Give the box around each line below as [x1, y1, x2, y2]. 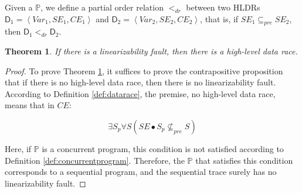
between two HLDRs [186, 1, 260, 13]
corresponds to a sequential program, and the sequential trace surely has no [5, 166, 277, 178]
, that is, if [200, 12, 239, 25]
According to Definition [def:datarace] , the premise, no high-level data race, [5, 87, 276, 99]
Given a [5, 1, 33, 13]
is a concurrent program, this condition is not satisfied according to [42, 142, 284, 154]
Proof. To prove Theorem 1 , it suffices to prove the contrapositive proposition [5, 64, 283, 77]
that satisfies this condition [195, 154, 293, 166]
